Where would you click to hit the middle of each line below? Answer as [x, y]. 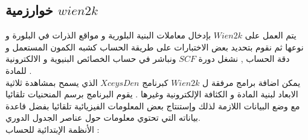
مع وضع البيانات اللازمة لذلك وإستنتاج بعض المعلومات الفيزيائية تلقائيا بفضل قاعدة [153, 105]
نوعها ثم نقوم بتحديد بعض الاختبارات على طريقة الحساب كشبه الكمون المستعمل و [155, 47]
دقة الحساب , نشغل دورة [244, 59]
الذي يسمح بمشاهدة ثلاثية [52, 82]
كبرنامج [155, 82]
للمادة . [19, 70]
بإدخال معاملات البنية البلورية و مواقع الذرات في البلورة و [108, 35]
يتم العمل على [271, 35]
